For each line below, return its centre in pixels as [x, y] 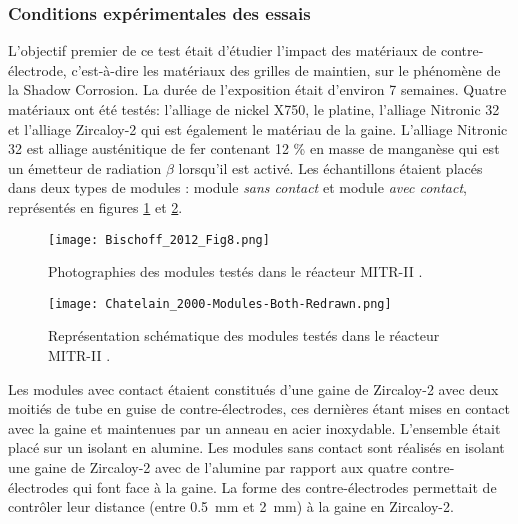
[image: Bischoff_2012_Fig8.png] [159, 239]
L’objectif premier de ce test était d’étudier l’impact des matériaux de [222, 50]
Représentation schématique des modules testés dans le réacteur [244, 335]
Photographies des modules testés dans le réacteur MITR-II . [235, 271]
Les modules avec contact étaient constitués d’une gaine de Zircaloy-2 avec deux [253, 388]
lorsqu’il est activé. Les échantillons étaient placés [330, 167]
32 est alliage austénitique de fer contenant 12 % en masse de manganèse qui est [254, 148]
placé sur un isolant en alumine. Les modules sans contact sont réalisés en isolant [256, 447]
